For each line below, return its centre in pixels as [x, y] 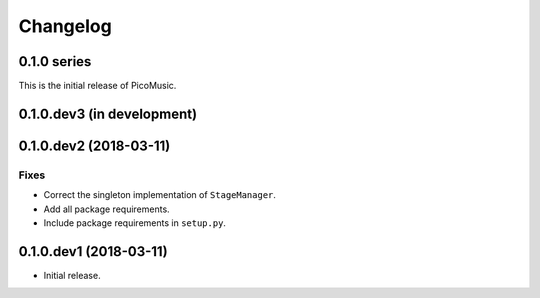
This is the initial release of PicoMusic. [97, 86]
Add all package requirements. [106, 209]
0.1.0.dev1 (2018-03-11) [93, 251]
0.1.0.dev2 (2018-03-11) [94, 145]
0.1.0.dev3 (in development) [108, 113]
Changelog [65, 26]
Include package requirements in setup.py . [135, 223]
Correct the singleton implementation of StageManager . [160, 195]
